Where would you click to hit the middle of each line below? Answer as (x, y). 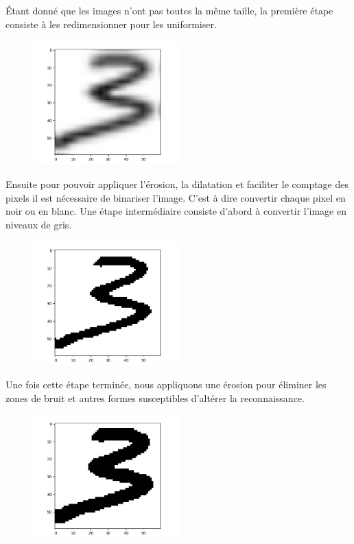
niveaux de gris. (39, 224)
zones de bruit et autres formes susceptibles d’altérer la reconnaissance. (155, 398)
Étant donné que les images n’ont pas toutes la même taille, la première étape (169, 10)
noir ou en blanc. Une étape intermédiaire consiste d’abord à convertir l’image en (176, 211)
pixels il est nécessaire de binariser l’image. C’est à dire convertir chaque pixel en (176, 197)
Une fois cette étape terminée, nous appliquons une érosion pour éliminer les (166, 385)
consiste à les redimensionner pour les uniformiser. (111, 24)
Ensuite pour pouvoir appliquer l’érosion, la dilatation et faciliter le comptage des (177, 184)
